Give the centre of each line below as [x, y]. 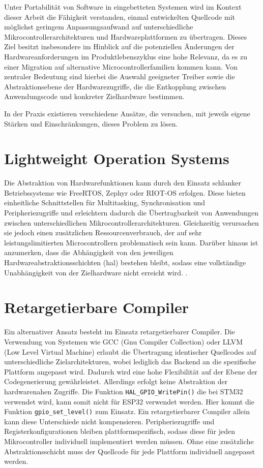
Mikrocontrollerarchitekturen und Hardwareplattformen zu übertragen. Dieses [126, 36]
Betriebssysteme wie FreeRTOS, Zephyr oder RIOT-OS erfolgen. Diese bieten [125, 192]
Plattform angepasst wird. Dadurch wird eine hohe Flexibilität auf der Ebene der [131, 371]
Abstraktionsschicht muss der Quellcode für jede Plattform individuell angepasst [129, 451]
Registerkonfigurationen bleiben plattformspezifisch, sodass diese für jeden [120, 431]
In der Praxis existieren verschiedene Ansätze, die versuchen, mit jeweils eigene [127, 113]
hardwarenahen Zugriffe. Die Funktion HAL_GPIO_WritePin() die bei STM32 [124, 391]
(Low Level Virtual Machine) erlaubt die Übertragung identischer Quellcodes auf [130, 351]
